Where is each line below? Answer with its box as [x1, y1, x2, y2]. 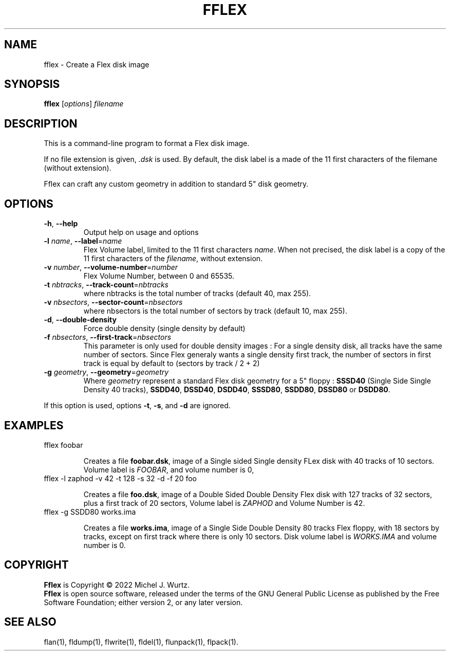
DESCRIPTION [4, 117, 78, 130]
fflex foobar [44, 440, 83, 449]
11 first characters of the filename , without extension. [83, 254, 263, 263]
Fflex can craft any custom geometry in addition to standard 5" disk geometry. [44, 179, 309, 189]
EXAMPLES [4, 419, 64, 432]
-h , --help [44, 219, 78, 228]
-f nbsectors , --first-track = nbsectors [44, 333, 172, 342]
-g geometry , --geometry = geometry [44, 368, 169, 377]
